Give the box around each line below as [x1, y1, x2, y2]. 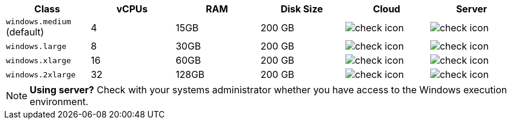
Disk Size [280, 3, 323, 15]
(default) [6, 26, 45, 38]
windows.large [6, 41, 66, 51]
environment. [30, 96, 88, 107]
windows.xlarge [6, 56, 71, 65]
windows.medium [6, 17, 71, 26]
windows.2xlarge [6, 70, 76, 79]
